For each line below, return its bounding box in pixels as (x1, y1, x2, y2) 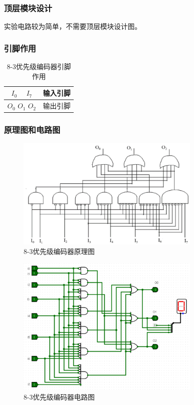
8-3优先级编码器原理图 (24, 246, 95, 256)
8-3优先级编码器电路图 (24, 391, 95, 402)
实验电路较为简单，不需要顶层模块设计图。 (4, 21, 141, 31)
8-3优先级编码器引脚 (6, 61, 71, 72)
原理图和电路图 (4, 124, 60, 136)
